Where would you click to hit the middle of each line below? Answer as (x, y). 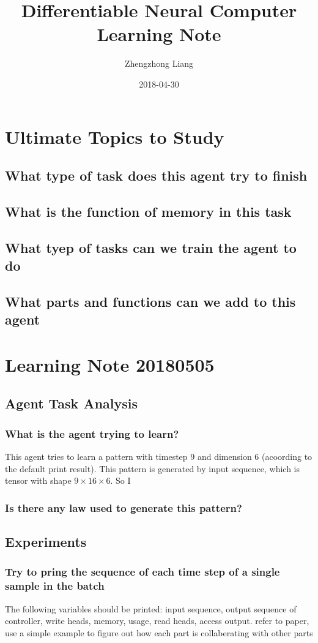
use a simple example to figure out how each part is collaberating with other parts (159, 632)
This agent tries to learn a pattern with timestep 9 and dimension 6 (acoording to (159, 456)
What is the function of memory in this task (148, 211)
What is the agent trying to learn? (92, 433)
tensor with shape (38, 480)
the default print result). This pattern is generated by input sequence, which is (153, 468)
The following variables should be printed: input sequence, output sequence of (151, 608)
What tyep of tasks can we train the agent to (151, 247)
